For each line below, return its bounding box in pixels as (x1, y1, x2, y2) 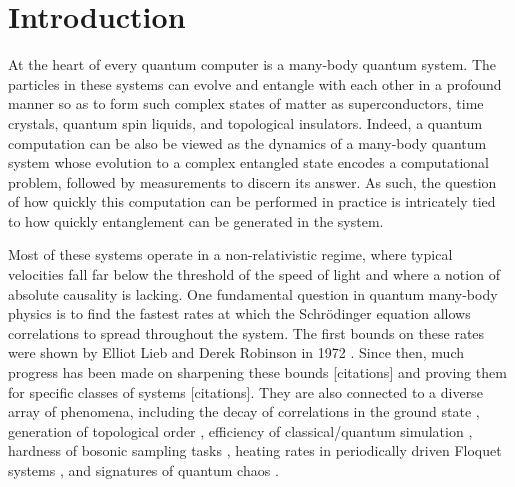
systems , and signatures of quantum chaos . (8, 460, 279, 480)
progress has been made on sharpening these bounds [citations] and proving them (8, 362, 507, 383)
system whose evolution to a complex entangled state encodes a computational (8, 152, 489, 173)
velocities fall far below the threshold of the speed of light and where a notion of (8, 264, 500, 285)
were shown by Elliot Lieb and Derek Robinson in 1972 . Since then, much (8, 342, 465, 363)
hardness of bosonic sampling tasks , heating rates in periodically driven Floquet (8, 440, 502, 461)
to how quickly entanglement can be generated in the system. (8, 210, 384, 231)
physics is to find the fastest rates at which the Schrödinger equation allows (8, 303, 471, 324)
